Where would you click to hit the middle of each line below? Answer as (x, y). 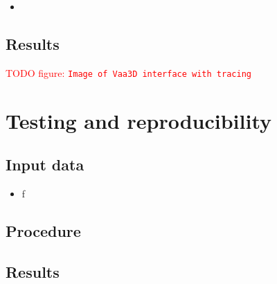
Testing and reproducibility (139, 120)
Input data (45, 165)
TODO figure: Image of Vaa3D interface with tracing (128, 72)
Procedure (43, 231)
